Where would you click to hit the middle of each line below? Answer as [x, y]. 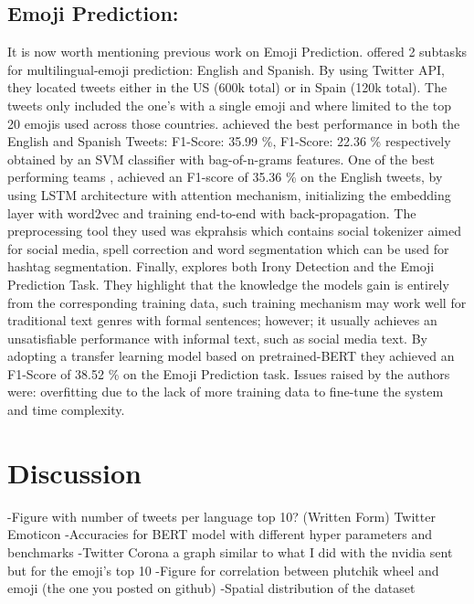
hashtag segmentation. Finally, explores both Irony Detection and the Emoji [221, 266]
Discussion [74, 472]
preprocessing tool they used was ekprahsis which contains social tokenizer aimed [234, 231]
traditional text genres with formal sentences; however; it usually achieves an [222, 320]
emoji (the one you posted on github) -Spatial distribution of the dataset [211, 588]
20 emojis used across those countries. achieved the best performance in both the [234, 123]
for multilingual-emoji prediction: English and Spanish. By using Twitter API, [226, 69]
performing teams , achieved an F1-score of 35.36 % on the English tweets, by [225, 177]
